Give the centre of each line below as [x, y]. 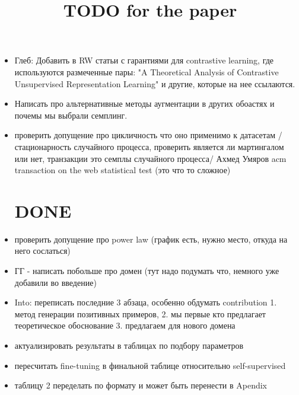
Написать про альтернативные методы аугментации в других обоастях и [144, 103]
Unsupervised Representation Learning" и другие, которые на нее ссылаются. [155, 83]
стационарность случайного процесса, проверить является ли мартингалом [149, 146]
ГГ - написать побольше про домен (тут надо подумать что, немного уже [147, 271]
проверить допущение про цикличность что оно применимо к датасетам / [148, 135]
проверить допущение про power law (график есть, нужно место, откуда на [151, 239]
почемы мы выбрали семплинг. [71, 115]
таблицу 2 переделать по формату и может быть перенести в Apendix [141, 385]
